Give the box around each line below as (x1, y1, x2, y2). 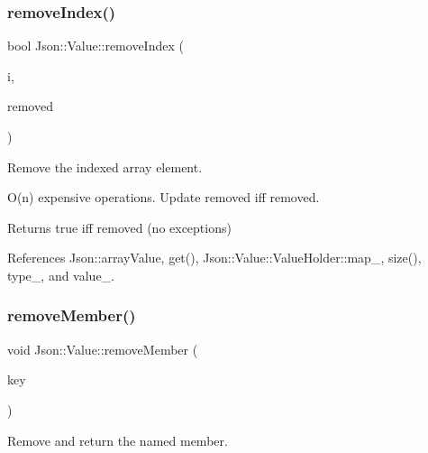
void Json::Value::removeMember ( (7, 339, 198, 358)
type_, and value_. (7, 265, 115, 284)
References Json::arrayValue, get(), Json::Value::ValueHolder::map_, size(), (7, 248, 422, 267)
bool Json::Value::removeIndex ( (7, 36, 184, 55)
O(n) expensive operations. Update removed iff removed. (7, 188, 320, 207)
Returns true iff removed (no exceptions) (7, 217, 232, 236)
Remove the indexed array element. (7, 157, 203, 176)
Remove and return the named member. (7, 430, 228, 449)
